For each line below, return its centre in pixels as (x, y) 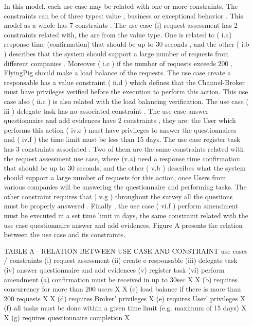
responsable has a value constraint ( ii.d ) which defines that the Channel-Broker (125, 82)
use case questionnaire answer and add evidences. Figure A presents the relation (123, 225)
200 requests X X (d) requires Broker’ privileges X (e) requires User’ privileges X (125, 298)
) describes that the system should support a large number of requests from (117, 53)
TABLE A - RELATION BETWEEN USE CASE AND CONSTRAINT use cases (126, 250)
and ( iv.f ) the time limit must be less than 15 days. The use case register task (122, 139)
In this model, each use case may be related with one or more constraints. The (121, 6)
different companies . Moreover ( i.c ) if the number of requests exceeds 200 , (118, 63)
